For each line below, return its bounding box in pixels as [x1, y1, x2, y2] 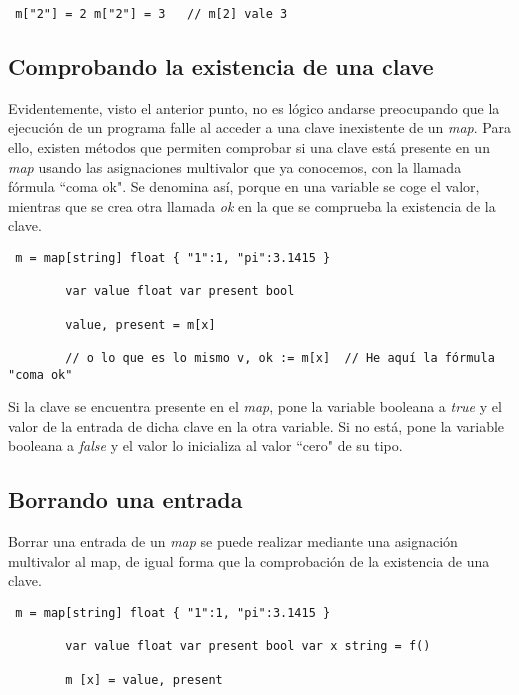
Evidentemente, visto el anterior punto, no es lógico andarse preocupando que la [8, 97, 500, 118]
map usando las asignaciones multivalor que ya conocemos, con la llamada [8, 156, 462, 177]
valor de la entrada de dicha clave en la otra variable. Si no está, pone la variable [8, 415, 505, 436]
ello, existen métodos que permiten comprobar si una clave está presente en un [8, 137, 490, 158]
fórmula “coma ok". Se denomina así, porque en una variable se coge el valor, [8, 176, 480, 197]
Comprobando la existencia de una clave [8, 51, 434, 82]
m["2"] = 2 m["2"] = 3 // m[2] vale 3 [15, 7, 288, 21]
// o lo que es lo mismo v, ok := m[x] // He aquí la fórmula [65, 350, 495, 365]
